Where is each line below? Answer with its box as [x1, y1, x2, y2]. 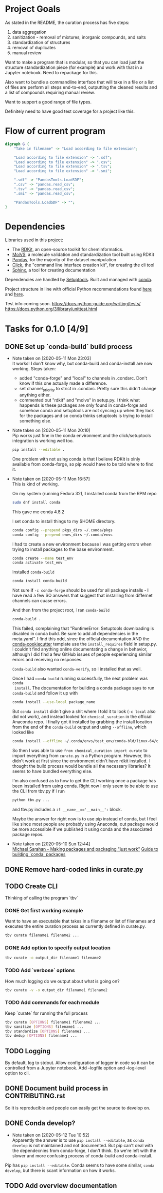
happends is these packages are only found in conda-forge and [19, 402, 147, 408]
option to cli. [5, 1070, 30, 1076]
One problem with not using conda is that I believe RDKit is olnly [12, 456, 141, 462]
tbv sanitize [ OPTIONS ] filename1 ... [5, 1024, 84, 1029]
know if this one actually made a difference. [19, 380, 107, 386]
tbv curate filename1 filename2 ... [5, 933, 79, 938]
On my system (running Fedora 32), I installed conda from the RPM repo [12, 490, 157, 496]
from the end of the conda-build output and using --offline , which [12, 724, 147, 730]
